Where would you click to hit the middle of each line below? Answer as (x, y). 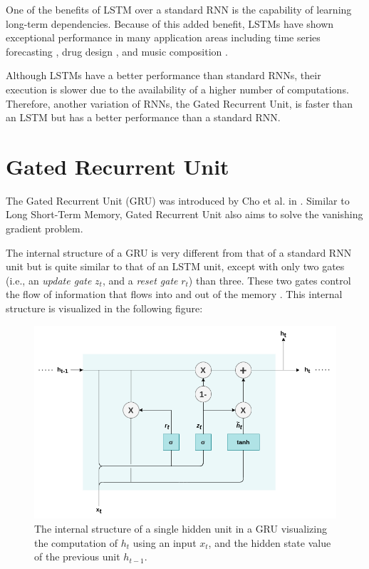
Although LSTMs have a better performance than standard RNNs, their (163, 75)
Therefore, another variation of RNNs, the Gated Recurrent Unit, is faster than (180, 103)
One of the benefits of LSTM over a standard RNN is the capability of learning (179, 9)
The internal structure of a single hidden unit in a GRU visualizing (181, 529)
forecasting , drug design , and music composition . (117, 51)
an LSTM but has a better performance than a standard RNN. (143, 117)
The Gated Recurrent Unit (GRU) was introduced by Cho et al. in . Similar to (178, 200)
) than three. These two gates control (270, 280)
